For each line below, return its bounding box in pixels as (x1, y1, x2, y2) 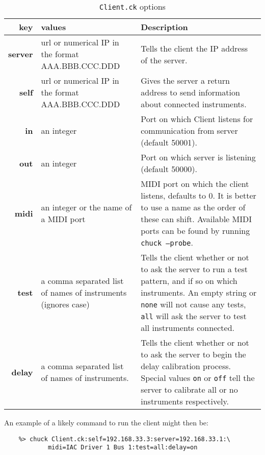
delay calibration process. (141, 360, 231, 372)
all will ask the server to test (141, 310, 247, 322)
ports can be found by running (141, 225, 250, 236)
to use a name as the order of (141, 201, 246, 213)
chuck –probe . (141, 236, 193, 248)
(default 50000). (141, 163, 197, 175)
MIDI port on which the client (141, 178, 249, 189)
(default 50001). (141, 136, 197, 148)
